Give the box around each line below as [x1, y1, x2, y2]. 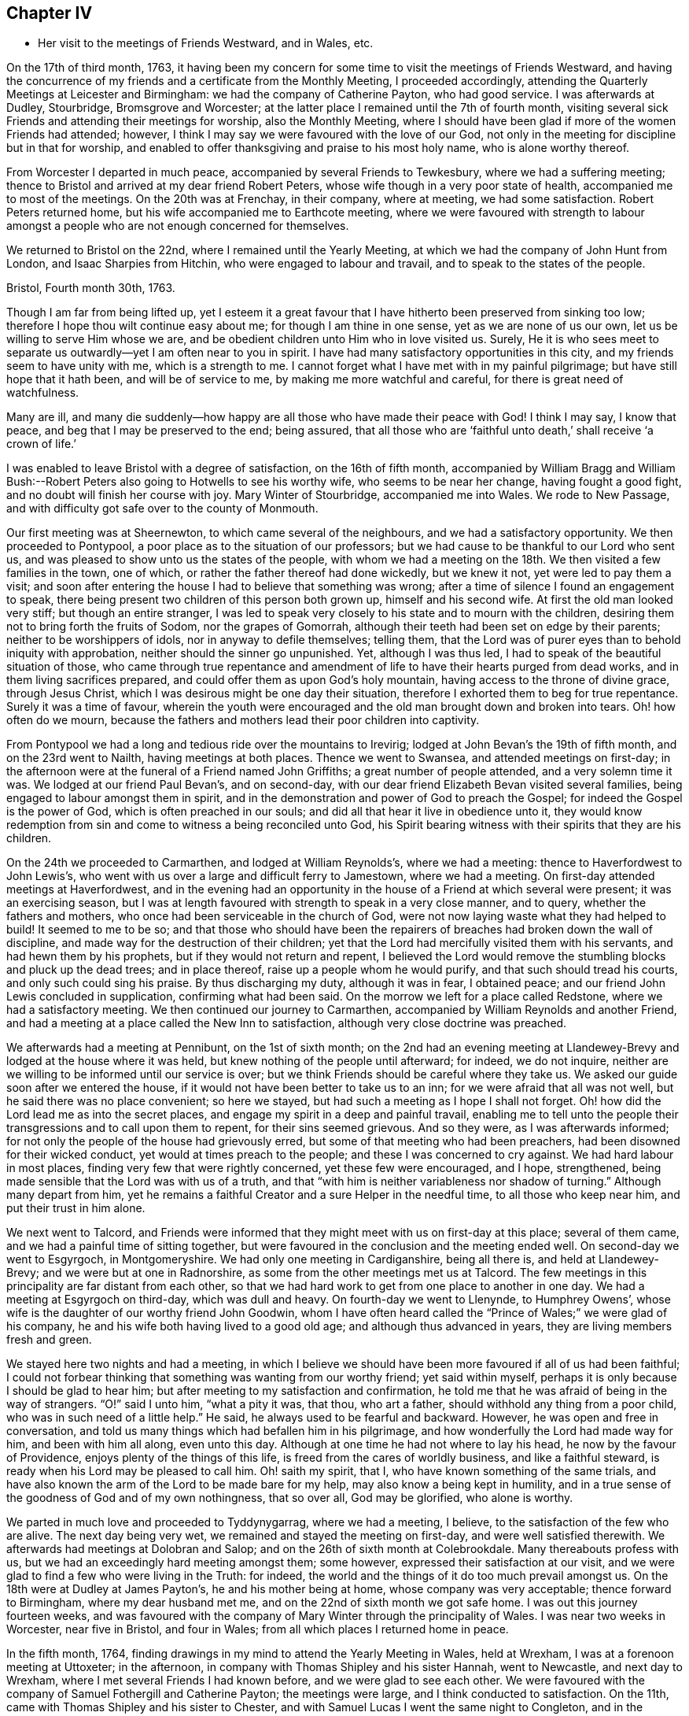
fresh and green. [6, 1333, 92, 1347]
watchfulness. [6, 386, 79, 400]
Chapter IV [6, 3, 93, 23]
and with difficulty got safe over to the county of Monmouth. [6, 501, 319, 516]
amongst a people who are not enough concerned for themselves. [6, 219, 349, 233]
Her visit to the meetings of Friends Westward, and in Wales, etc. [38, 36, 374, 50]
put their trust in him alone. [6, 1201, 146, 1215]
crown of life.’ [6, 437, 76, 451]
